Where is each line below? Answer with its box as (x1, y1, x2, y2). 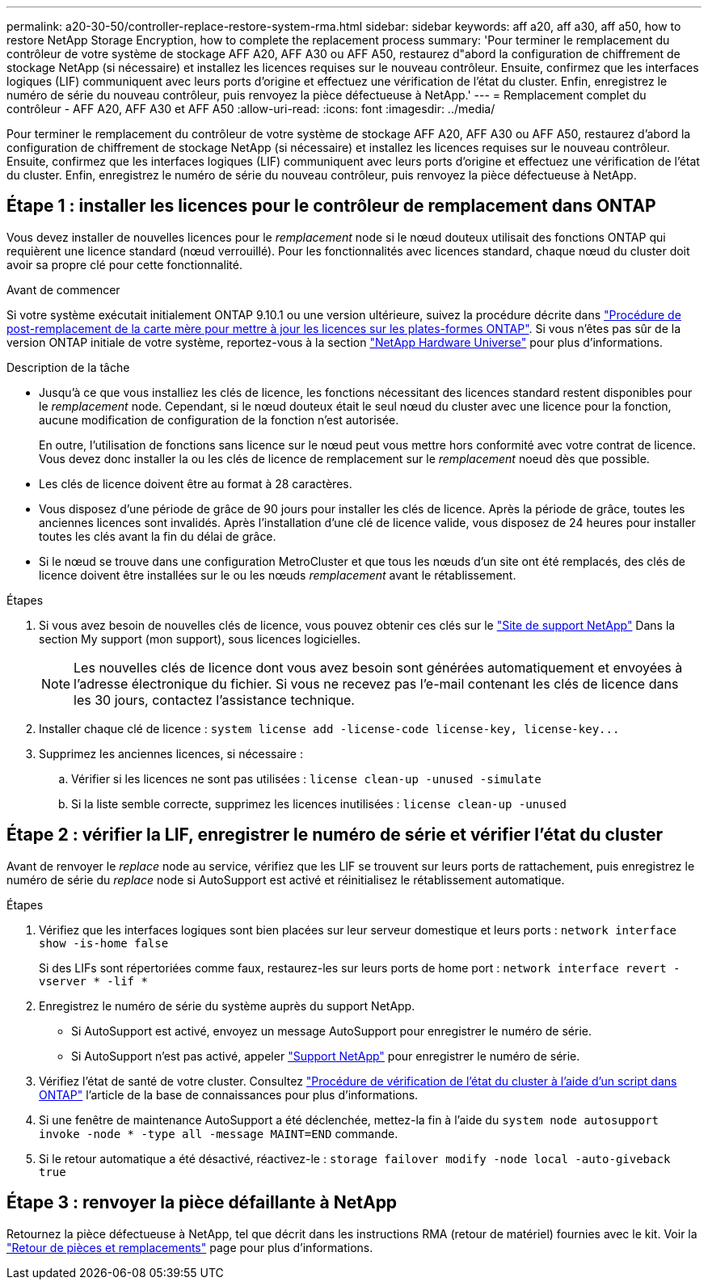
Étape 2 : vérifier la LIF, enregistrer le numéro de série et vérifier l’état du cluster (6, 824, 663, 845)
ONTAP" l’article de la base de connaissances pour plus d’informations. (39, 1087, 419, 1102)
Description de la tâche (6, 360, 130, 374)
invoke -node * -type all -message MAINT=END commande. (39, 1126, 398, 1141)
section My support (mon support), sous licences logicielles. (39, 631, 360, 646)
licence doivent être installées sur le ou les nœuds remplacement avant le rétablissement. (39, 567, 516, 582)
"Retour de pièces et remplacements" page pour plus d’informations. (6, 1240, 373, 1254)
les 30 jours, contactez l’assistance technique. (74, 691, 355, 708)
